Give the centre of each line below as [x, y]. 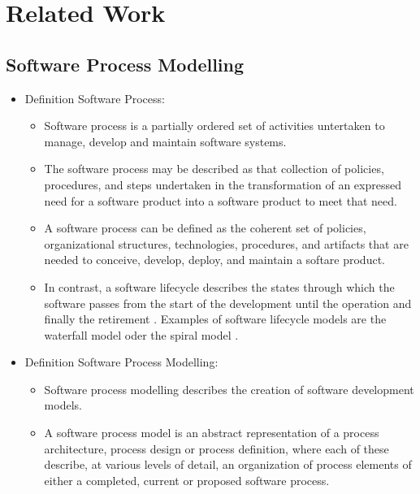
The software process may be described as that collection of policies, [214, 169]
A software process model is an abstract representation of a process [212, 433]
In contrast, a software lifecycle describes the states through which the [219, 286]
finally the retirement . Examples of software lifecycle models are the [215, 319]
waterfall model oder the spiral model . [141, 334]
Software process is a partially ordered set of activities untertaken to [214, 126]
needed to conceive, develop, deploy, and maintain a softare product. [214, 260]
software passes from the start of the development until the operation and [228, 303]
